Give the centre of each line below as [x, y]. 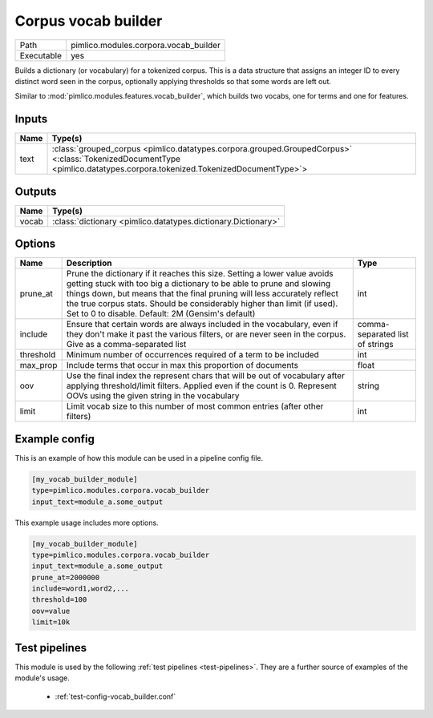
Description [89, 263]
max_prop [38, 365]
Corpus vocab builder [89, 21]
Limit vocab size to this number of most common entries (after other [195, 406]
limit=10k [51, 622]
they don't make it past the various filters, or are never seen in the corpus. [206, 334]
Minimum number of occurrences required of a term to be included [193, 355]
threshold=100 [59, 600]
